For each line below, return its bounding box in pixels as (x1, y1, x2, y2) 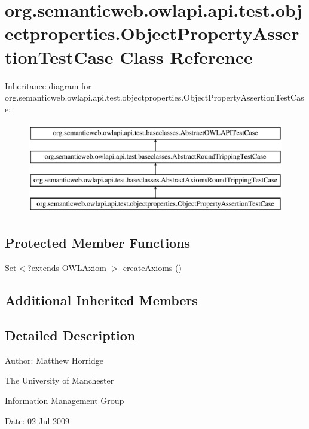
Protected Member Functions (5, 233, 191, 252)
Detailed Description (5, 326, 136, 345)
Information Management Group (5, 394, 124, 407)
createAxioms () (123, 261, 182, 274)
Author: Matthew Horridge (5, 354, 104, 366)
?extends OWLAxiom (27, 261, 106, 274)
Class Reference (120, 44, 253, 69)
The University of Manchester (5, 374, 114, 387)
